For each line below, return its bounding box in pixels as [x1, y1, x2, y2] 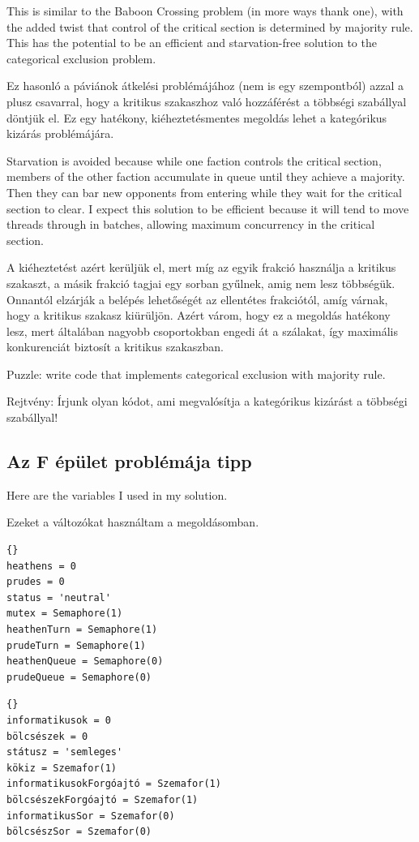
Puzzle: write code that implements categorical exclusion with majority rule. [6, 365, 386, 382]
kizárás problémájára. [6, 125, 114, 142]
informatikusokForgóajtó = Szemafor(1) [6, 778, 221, 790]
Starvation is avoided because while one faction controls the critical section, [6, 152, 382, 169]
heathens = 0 [6, 560, 76, 572]
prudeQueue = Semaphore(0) [6, 671, 152, 683]
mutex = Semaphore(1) [6, 608, 123, 620]
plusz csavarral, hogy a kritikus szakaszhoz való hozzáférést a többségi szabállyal [6, 92, 407, 110]
